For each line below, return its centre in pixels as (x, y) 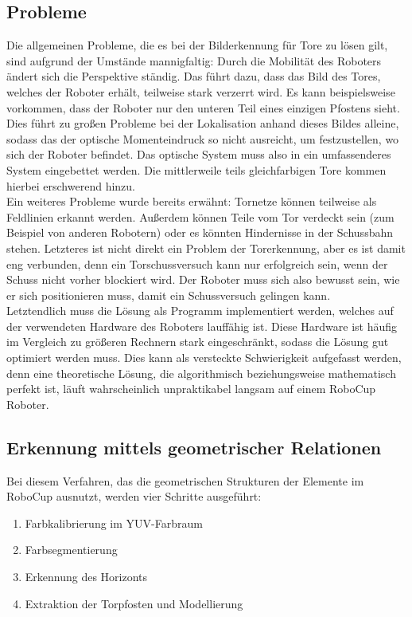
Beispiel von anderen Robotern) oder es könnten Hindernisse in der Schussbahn (200, 232)
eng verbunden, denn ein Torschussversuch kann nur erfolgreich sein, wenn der (197, 263)
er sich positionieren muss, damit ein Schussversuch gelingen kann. (169, 295)
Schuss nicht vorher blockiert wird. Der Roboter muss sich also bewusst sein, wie (203, 279)
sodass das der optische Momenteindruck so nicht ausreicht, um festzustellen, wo (203, 138)
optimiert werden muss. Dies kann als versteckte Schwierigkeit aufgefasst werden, (204, 358)
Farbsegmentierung (71, 550)
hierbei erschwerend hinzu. (71, 185)
